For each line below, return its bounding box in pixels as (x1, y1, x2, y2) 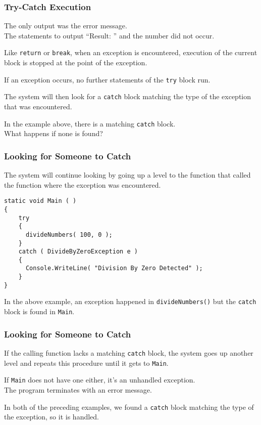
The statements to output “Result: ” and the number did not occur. (4, 30, 215, 40)
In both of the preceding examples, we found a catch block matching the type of (4, 401, 254, 412)
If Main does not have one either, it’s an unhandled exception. (4, 374, 195, 385)
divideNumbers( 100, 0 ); (25, 231, 113, 238)
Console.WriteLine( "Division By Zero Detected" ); (25, 265, 203, 272)
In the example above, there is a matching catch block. (4, 118, 176, 129)
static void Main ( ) (4, 197, 77, 205)
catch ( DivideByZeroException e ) (18, 248, 138, 256)
